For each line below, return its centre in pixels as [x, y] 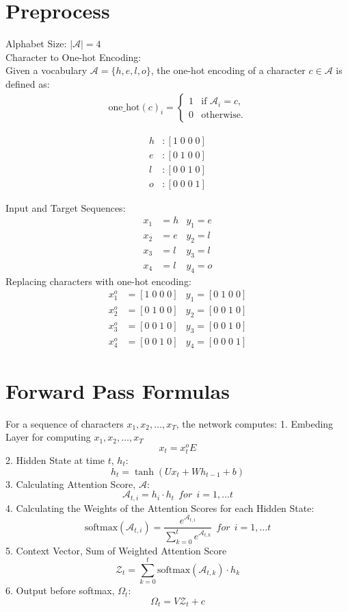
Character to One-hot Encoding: [73, 57]
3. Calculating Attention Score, [71, 484]
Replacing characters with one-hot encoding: [98, 281]
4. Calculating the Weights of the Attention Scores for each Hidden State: [160, 507]
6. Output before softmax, [60, 590]
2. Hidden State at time [55, 460]
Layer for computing [48, 437]
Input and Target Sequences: [66, 207]
